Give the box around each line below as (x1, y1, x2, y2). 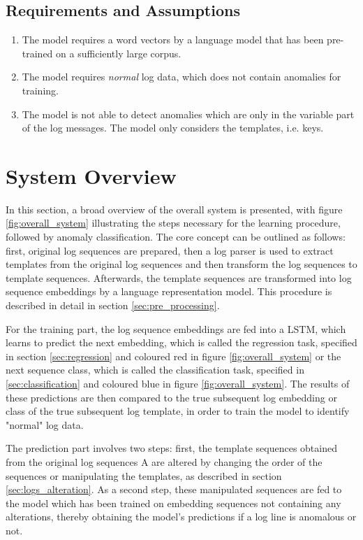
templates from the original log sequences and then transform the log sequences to (6, 257, 357, 271)
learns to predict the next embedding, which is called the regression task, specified (6, 335, 357, 350)
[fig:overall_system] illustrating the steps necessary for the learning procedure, (6, 215, 341, 230)
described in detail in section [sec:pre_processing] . (6, 298, 220, 313)
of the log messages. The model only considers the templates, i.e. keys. (22, 120, 324, 135)
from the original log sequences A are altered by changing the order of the (6, 454, 323, 469)
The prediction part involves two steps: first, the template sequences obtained (6, 441, 337, 455)
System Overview (6, 161, 177, 190)
